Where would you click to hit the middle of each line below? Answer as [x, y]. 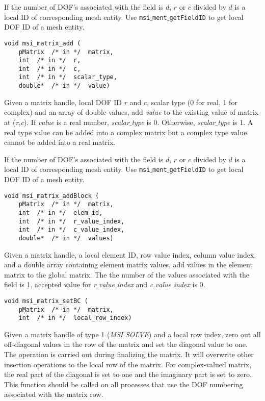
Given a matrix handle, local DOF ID [63, 102]
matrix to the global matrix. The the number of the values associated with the [127, 274]
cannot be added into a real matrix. [60, 142]
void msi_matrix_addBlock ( [52, 196]
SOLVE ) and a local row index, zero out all [193, 334]
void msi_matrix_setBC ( [46, 301]
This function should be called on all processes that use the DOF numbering [124, 384]
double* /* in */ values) [66, 238]
